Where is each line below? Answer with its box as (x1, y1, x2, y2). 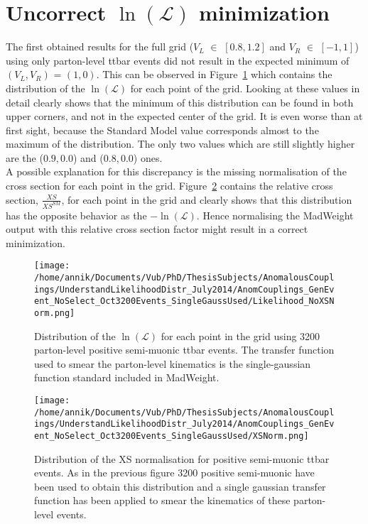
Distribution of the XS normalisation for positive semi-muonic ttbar (34, 451, 330, 466)
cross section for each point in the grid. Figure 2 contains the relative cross (6, 178, 333, 193)
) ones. (133, 150, 163, 165)
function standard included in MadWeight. (34, 370, 220, 385)
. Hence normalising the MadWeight (196, 207, 354, 222)
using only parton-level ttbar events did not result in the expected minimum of (6, 53, 350, 67)
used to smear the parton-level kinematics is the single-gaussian (34, 356, 311, 371)
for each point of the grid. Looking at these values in (130, 80, 360, 95)
